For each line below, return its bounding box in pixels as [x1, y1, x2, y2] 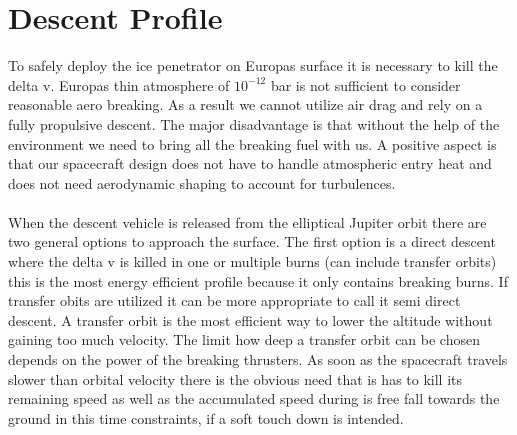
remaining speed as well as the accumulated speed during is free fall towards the [8, 388, 500, 409]
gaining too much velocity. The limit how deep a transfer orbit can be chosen [8, 329, 480, 350]
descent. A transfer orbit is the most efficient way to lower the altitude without [8, 309, 493, 330]
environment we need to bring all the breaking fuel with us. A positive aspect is [8, 133, 497, 154]
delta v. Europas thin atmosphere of [8, 74, 230, 95]
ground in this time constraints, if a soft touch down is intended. [8, 407, 404, 428]
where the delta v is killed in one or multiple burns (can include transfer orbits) [8, 251, 497, 272]
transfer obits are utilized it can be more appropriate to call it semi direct [8, 290, 461, 311]
